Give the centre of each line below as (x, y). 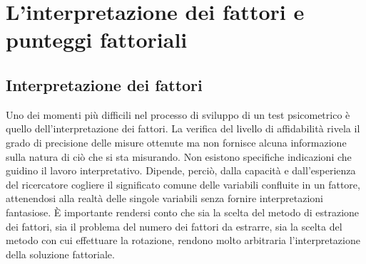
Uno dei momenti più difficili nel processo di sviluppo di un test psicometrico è (178, 114)
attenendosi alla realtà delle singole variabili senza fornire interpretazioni (164, 198)
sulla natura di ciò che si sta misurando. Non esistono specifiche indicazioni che (179, 156)
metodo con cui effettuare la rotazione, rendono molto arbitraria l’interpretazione (183, 240)
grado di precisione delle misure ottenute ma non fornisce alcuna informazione (176, 142)
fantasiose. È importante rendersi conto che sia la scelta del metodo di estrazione (183, 212)
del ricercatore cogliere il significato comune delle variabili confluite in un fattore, (183, 184)
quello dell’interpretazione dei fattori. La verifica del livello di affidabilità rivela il (183, 128)
